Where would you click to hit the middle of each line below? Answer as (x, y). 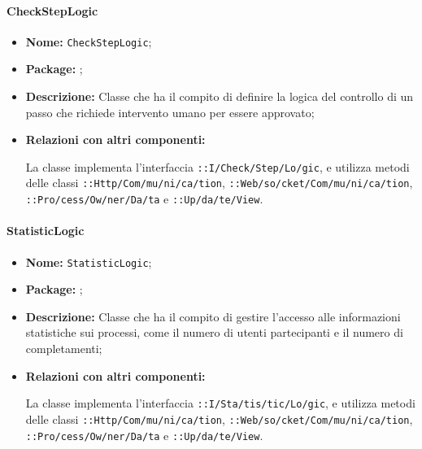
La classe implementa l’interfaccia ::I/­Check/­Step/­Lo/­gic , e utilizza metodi (218, 166)
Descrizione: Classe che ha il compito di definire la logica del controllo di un (220, 96)
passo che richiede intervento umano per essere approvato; (170, 112)
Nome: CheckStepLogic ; (89, 41)
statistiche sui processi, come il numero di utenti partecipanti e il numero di (214, 332)
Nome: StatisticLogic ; (89, 262)
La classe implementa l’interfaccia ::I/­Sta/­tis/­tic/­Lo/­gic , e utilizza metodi (220, 403)
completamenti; (64, 349)
